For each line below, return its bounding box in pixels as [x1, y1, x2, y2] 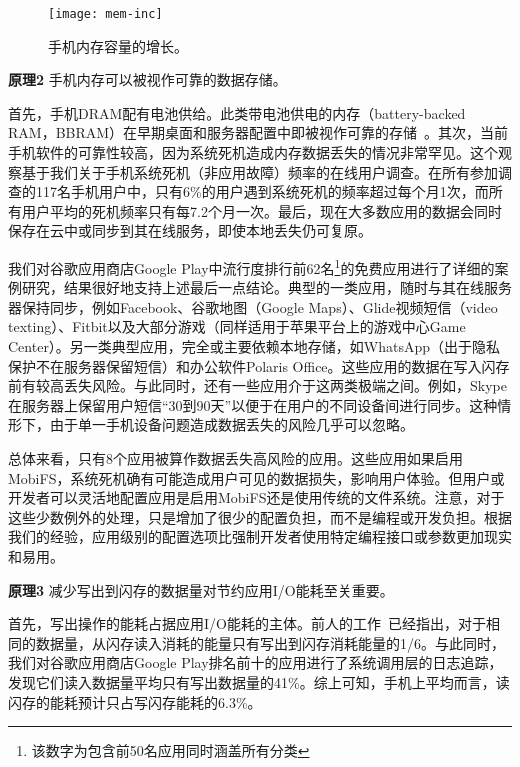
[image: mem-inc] [48, 7, 163, 21]
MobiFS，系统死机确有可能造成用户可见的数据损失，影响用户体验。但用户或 [8, 467, 505, 488]
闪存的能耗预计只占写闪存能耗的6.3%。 [8, 691, 262, 712]
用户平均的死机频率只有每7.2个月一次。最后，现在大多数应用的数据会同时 [21, 200, 502, 221]
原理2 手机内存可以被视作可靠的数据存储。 [8, 69, 287, 90]
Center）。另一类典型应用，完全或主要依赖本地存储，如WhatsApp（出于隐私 [8, 336, 501, 357]
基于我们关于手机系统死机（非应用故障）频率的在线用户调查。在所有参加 [21, 161, 498, 182]
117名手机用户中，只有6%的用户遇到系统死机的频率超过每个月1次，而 [35, 181, 489, 202]
